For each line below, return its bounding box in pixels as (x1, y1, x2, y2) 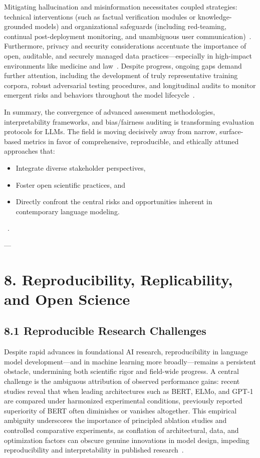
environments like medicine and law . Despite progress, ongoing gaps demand (4, 60, 242, 71)
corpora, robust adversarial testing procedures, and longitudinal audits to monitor (4, 80, 256, 90)
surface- (219, 126, 243, 137)
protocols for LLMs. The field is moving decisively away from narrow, (4, 126, 217, 137)
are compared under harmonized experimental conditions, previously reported (4, 395, 242, 406)
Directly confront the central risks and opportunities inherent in (16, 196, 212, 207)
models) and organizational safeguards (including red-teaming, (35, 21, 226, 32)
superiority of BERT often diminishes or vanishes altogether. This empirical (4, 405, 237, 415)
